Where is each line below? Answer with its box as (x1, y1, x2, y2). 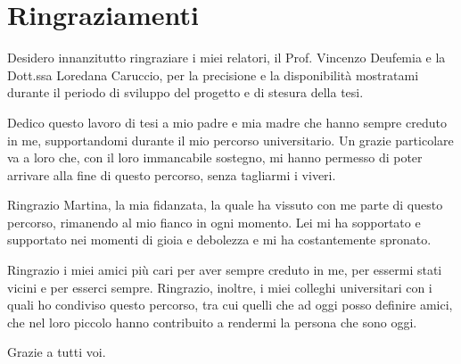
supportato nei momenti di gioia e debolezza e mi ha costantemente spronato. (7, 230, 432, 249)
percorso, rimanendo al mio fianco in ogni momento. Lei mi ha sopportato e (7, 212, 421, 231)
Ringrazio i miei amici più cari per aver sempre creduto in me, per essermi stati (7, 261, 442, 279)
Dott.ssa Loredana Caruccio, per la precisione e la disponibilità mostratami (7, 65, 419, 84)
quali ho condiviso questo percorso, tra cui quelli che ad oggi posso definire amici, (7, 295, 453, 314)
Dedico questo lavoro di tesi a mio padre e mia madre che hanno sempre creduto (7, 112, 447, 131)
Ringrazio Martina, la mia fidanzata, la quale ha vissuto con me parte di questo (7, 195, 443, 214)
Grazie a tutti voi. (7, 343, 106, 361)
